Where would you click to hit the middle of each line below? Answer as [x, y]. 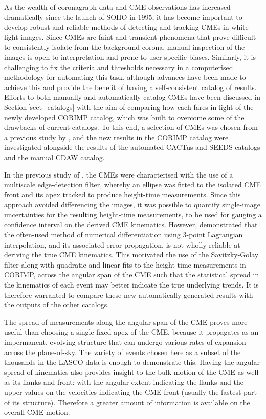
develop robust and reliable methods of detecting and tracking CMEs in [117, 27]
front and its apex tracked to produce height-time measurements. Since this [123, 194]
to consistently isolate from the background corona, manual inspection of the [125, 47]
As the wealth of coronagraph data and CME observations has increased [117, 7]
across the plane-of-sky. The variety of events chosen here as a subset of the [123, 352]
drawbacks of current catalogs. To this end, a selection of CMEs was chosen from [131, 127]
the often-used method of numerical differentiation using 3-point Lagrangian [124, 235]
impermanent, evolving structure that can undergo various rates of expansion [125, 342]
